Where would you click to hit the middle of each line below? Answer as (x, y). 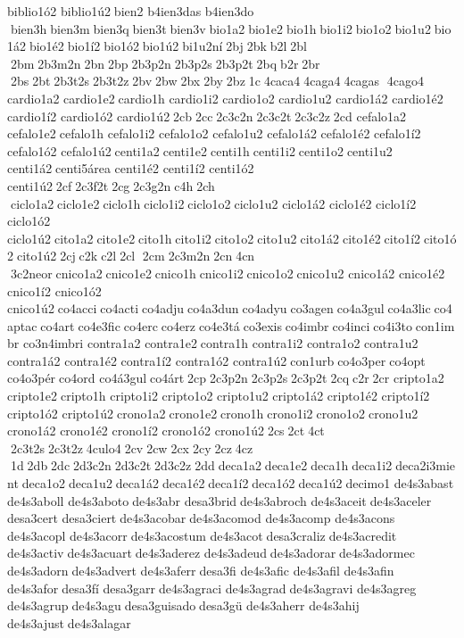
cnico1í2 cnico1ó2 (54, 290)
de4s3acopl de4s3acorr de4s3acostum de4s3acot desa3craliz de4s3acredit (202, 535)
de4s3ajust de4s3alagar (69, 622)
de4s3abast (424, 483)
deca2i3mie (426, 465)
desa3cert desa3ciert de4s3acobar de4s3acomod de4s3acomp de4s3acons (201, 518)
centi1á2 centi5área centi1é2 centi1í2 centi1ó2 (131, 168)
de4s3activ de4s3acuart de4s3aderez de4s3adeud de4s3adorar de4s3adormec (211, 553)
